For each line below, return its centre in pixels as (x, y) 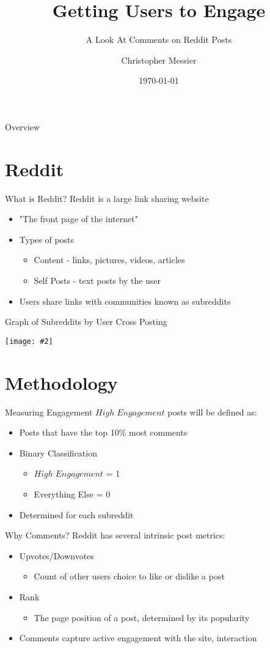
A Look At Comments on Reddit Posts (159, 39)
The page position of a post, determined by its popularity (142, 617)
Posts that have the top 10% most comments (103, 432)
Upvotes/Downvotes (57, 555)
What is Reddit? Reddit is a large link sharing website (107, 198)
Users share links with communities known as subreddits (125, 301)
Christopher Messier (159, 60)
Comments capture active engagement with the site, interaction (138, 638)
